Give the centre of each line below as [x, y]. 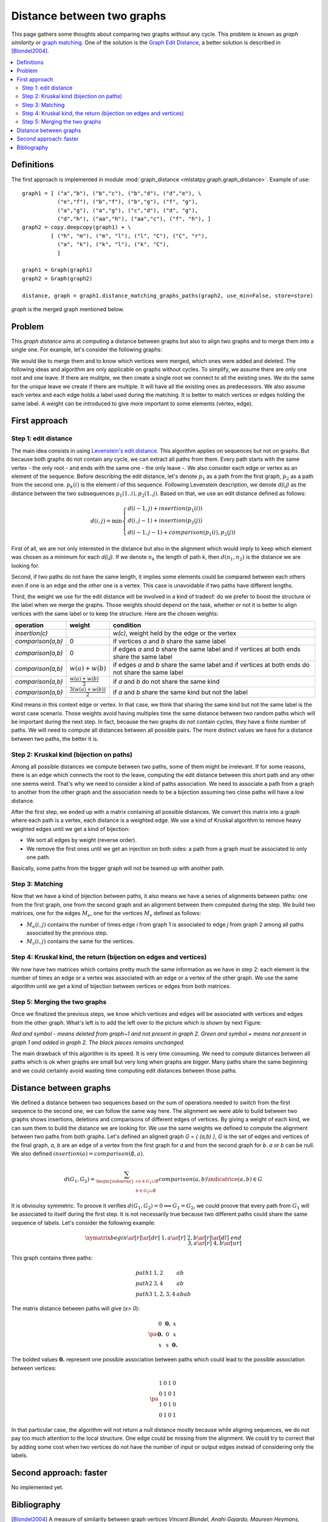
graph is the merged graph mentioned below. [68, 309]
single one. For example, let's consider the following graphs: [87, 349]
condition [127, 625]
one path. [39, 857]
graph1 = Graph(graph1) [57, 270]
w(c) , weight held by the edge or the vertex [175, 633]
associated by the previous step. [67, 933]
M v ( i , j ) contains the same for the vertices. [80, 942]
